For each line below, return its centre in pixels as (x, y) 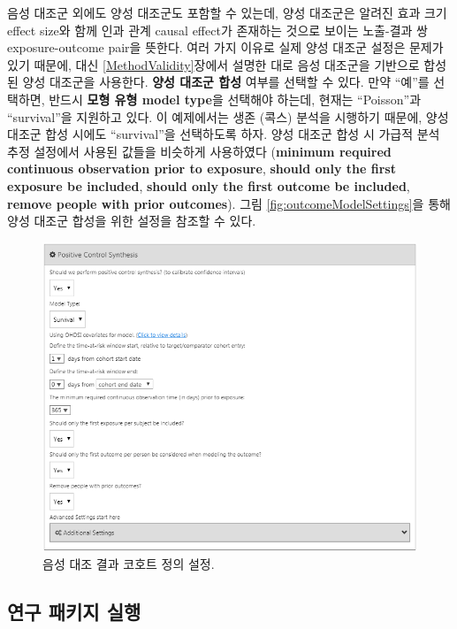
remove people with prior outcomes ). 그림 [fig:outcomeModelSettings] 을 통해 (229, 203)
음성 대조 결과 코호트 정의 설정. (129, 564)
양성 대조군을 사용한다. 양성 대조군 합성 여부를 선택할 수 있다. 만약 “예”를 (226, 82)
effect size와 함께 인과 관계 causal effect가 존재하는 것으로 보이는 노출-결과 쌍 (217, 30)
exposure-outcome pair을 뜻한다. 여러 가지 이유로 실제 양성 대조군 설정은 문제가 (225, 47)
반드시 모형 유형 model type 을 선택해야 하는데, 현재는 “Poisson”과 (235, 99)
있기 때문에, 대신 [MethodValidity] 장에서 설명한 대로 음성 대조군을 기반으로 (213, 64)
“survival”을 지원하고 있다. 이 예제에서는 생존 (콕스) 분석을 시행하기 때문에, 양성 (228, 116)
